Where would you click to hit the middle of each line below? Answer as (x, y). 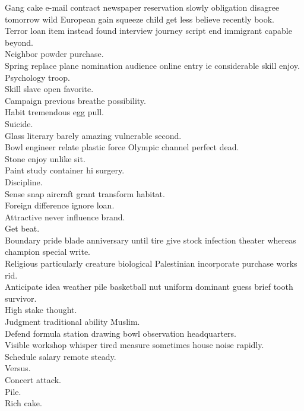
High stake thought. (41, 310)
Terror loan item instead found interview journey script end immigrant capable (148, 31)
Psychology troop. (37, 77)
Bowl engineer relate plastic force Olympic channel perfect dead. (122, 147)
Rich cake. (23, 403)
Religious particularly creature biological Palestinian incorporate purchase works (151, 263)
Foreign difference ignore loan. (60, 205)
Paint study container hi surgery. (65, 170)
